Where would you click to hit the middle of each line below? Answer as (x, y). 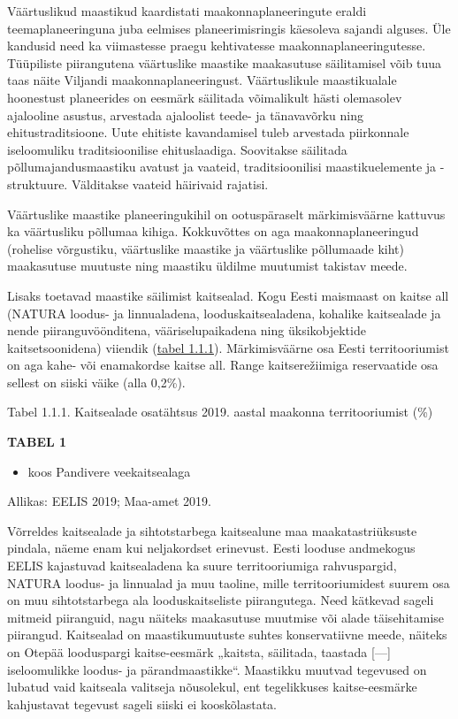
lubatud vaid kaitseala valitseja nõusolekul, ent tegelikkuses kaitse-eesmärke (212, 687)
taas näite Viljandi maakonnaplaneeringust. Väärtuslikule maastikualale (202, 80)
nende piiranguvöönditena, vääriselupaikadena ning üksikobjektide (187, 330)
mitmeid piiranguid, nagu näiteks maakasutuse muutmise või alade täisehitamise (226, 617)
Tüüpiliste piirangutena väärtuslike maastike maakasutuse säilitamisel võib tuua (225, 62)
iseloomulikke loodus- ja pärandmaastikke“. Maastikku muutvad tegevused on (217, 669)
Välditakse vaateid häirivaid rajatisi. (170, 184)
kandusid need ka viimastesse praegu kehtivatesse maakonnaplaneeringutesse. (217, 46)
